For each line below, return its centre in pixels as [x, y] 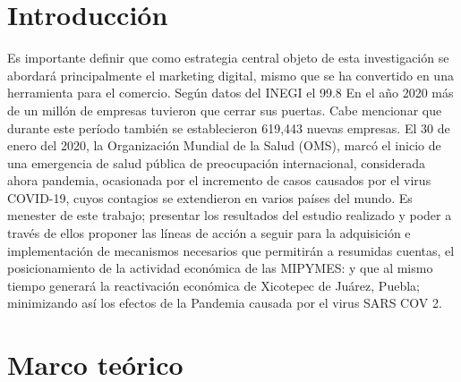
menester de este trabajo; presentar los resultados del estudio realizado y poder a [230, 215]
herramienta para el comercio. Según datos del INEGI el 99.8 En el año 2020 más [230, 93]
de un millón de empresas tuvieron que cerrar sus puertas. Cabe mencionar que [225, 110]
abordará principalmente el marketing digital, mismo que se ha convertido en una [230, 75]
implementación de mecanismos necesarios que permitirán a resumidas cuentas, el [231, 250]
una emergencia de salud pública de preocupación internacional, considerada [217, 162]
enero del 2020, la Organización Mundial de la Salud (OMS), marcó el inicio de [224, 145]
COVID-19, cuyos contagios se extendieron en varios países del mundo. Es [210, 197]
